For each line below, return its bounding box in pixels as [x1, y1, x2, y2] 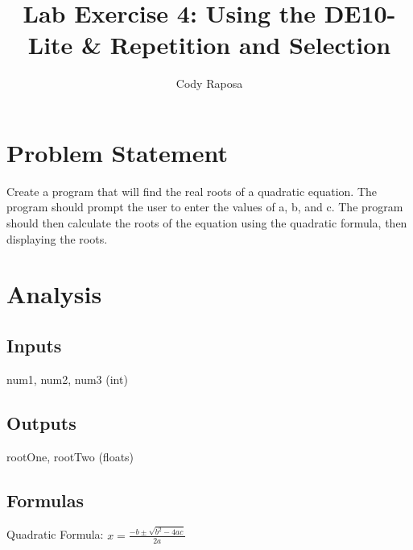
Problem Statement [6, 135, 228, 169]
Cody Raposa [176, 75, 243, 92]
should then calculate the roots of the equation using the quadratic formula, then [6, 215, 407, 231]
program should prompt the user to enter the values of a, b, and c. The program [6, 198, 403, 215]
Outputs [6, 410, 76, 435]
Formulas [6, 487, 85, 512]
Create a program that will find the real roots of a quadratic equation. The [6, 182, 377, 199]
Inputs [6, 332, 62, 357]
